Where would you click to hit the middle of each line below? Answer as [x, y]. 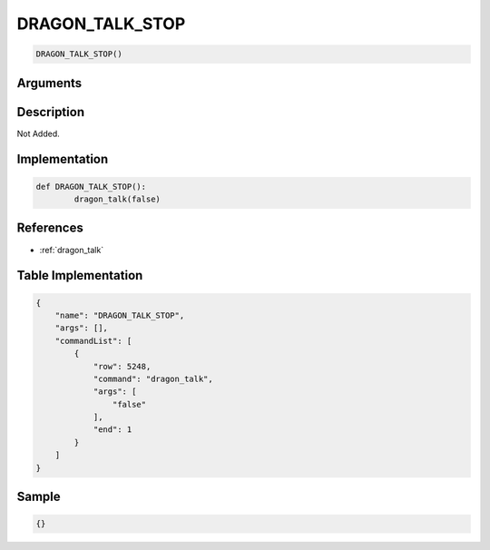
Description [51, 112]
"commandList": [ [93, 341]
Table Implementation [80, 275]
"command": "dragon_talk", [153, 378]
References [50, 228]
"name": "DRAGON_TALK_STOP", [120, 315]
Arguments [49, 83]
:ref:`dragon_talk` [72, 250]
